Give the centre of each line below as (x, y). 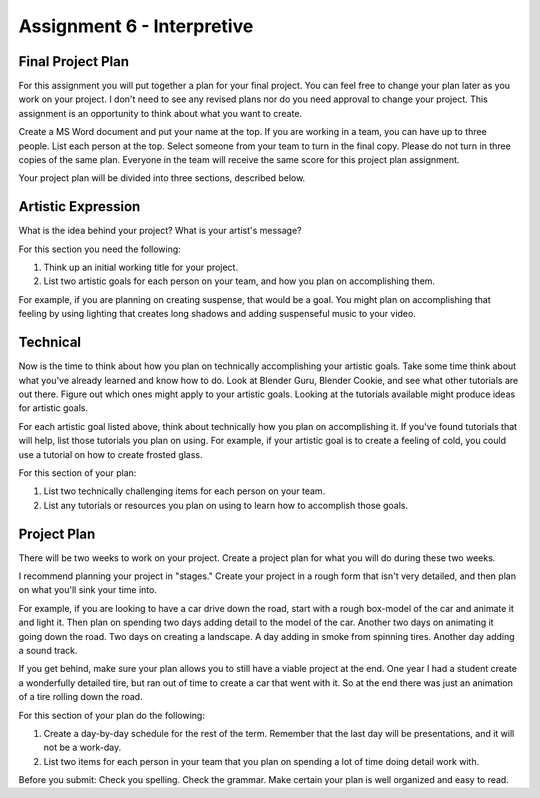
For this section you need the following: (100, 249)
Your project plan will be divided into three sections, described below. (162, 178)
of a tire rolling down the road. (81, 697)
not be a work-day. (82, 747)
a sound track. (48, 650)
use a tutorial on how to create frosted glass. (110, 454)
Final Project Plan (74, 61)
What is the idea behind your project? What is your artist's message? (160, 231)
